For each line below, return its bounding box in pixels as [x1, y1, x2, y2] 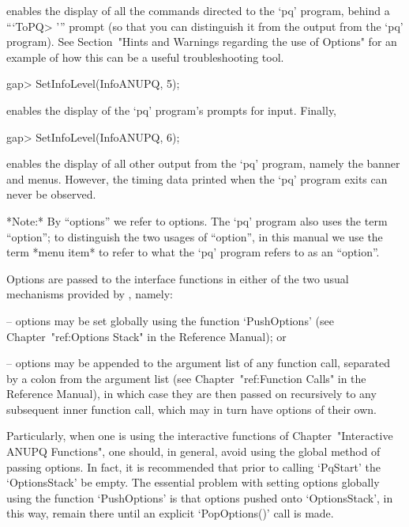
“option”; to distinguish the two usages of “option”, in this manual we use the [6, 228, 383, 245]
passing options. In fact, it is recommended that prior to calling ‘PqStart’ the [6, 458, 381, 475]
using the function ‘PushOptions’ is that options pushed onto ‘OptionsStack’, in [6, 489, 393, 506]
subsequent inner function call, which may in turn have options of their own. [6, 400, 377, 417]
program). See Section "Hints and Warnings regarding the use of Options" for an [6, 33, 397, 50]
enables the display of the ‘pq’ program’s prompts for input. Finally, [6, 101, 337, 118]
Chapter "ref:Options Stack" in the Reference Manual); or [6, 328, 287, 344]
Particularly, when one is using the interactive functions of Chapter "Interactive [6, 427, 393, 444]
